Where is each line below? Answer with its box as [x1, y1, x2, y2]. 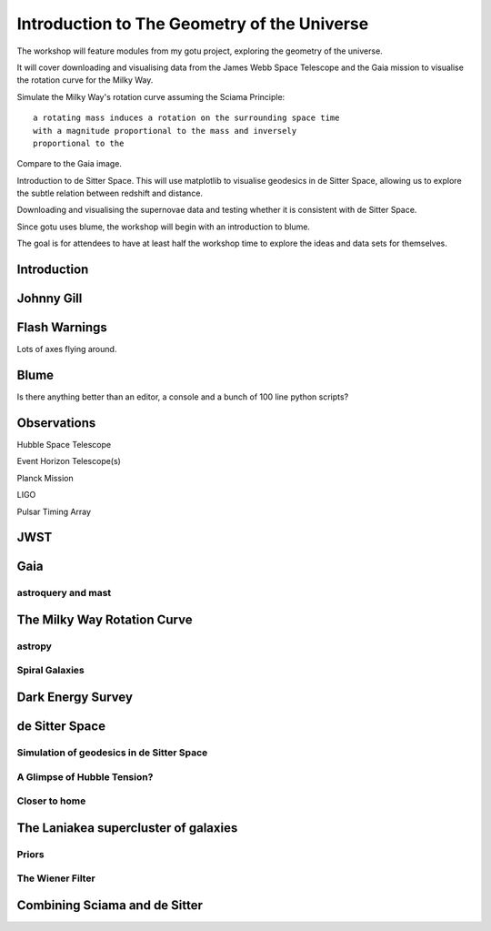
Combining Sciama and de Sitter [16, 897, 204, 913]
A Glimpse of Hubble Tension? [16, 770, 154, 783]
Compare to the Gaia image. [16, 158, 123, 169]
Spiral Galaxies [16, 664, 85, 677]
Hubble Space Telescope [16, 439, 112, 450]
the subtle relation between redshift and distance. [16, 187, 204, 199]
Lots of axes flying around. [16, 344, 117, 355]
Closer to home [16, 794, 86, 807]
